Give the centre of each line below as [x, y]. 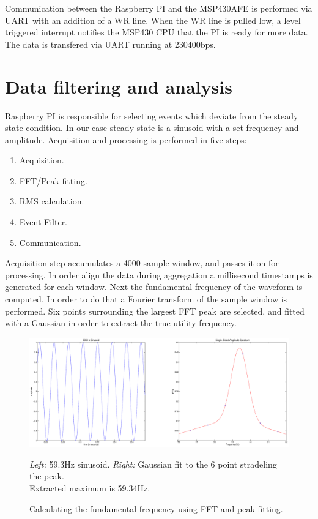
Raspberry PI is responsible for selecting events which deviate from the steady [152, 115]
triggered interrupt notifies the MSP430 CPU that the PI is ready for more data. [157, 32]
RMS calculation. [52, 201]
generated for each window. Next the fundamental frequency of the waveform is [154, 287]
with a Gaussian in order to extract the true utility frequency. [121, 323]
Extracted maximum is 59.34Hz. [90, 488]
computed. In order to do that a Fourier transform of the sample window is [146, 299]
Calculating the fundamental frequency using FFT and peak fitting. [156, 508]
